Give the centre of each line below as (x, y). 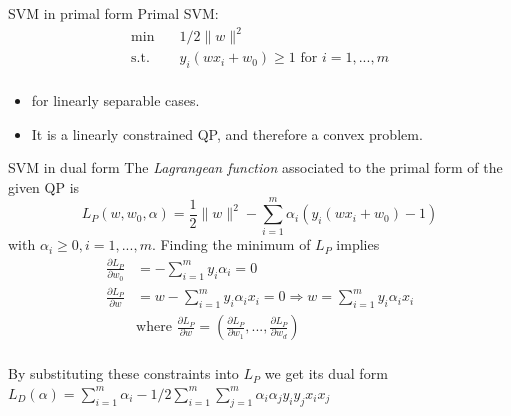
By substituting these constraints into (123, 373)
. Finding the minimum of (231, 244)
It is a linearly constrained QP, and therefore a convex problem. (227, 133)
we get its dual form (326, 373)
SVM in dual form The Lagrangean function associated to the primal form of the (255, 167)
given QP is (44, 186)
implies (358, 244)
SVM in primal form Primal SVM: (113, 13)
